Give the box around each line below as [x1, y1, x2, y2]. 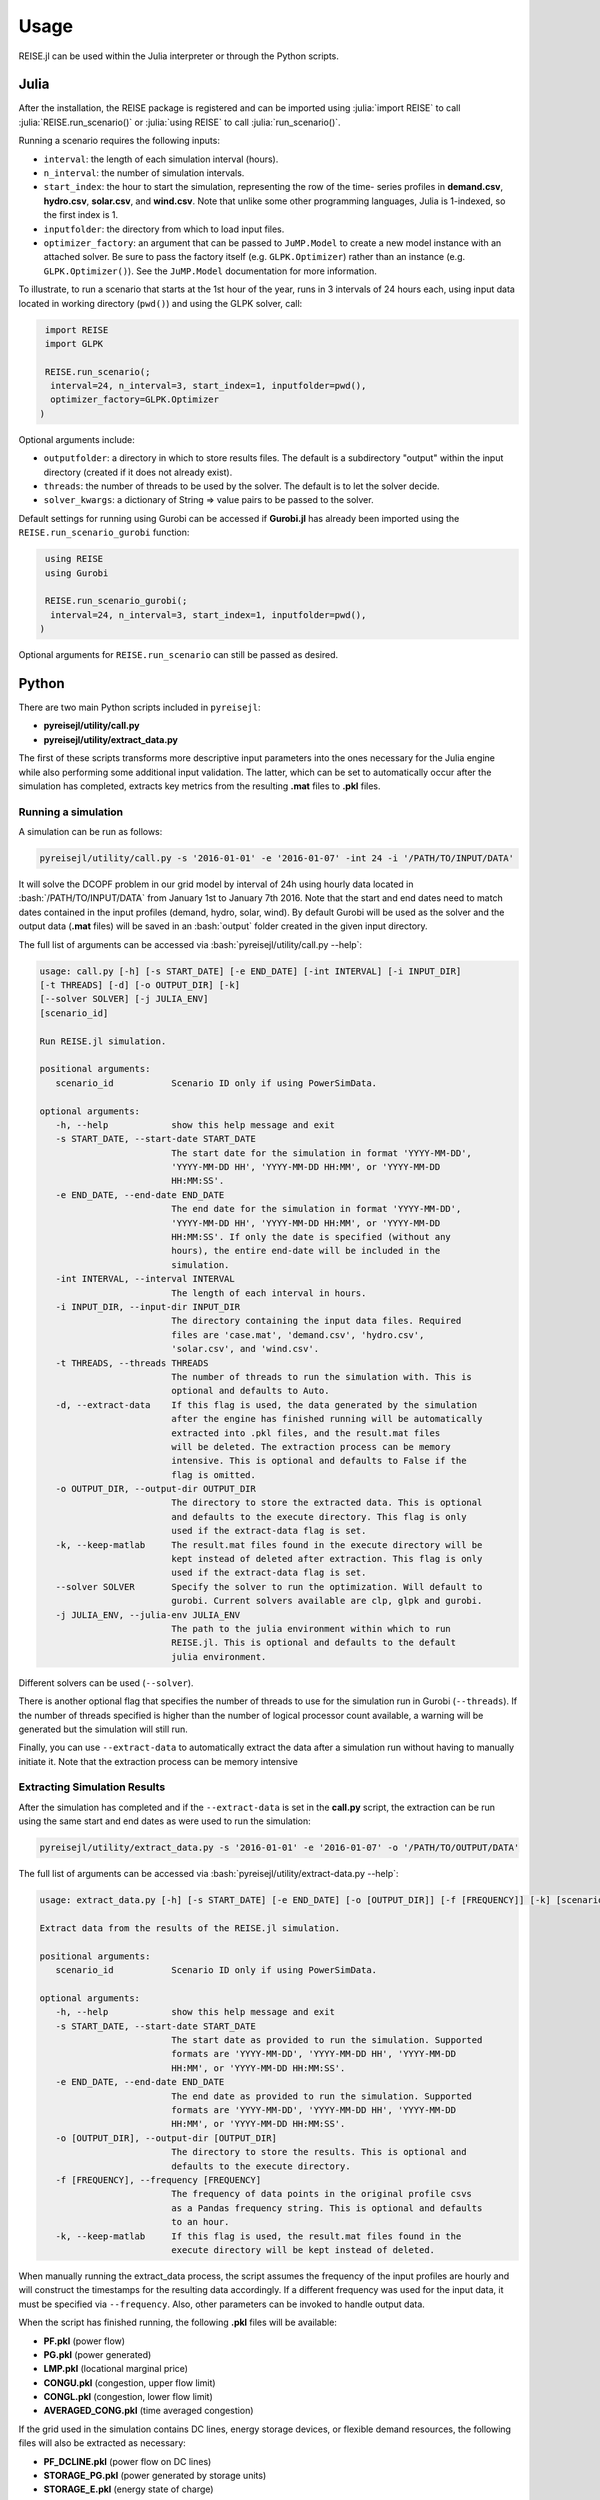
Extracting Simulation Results [18, 1780, 166, 1794]
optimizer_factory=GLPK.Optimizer [50, 394, 220, 405]
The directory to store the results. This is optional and [171, 2146, 467, 2158]
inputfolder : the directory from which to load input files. [43, 223, 285, 235]
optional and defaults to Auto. [171, 1385, 330, 1397]
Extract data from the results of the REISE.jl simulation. [39, 1922, 341, 1934]
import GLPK [45, 338, 104, 349]
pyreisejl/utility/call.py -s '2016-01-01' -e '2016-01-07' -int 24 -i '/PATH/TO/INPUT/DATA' [39, 853, 515, 864]
